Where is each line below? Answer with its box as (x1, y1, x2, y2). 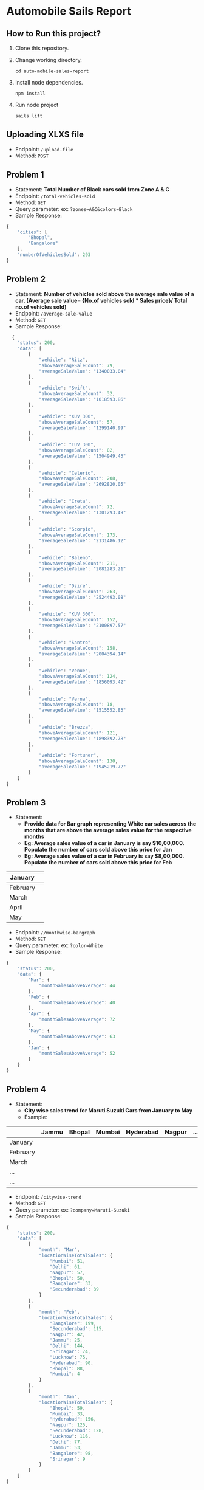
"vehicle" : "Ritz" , (38, 357, 88, 363)
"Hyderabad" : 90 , (49, 1360, 94, 1366)
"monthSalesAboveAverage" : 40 (38, 999, 115, 1005)
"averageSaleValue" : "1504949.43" (38, 453, 126, 459)
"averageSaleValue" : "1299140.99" (38, 424, 126, 431)
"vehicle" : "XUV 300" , (38, 413, 97, 419)
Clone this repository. (15, 44, 69, 52)
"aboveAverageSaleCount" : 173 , (38, 532, 118, 539)
